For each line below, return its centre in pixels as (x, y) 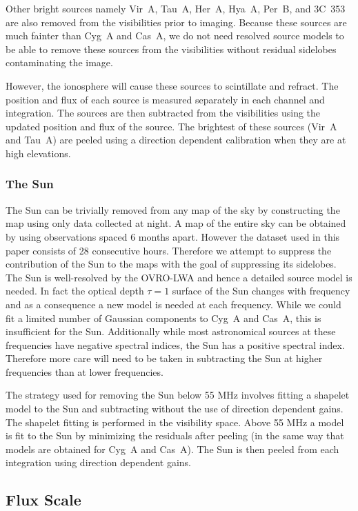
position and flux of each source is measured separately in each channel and (165, 99)
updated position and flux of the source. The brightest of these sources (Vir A (171, 126)
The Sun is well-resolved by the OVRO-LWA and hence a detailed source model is (179, 277)
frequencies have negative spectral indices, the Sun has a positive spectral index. (175, 344)
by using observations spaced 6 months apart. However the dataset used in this (173, 236)
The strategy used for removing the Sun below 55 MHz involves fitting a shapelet (178, 395)
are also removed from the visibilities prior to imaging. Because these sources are (176, 22)
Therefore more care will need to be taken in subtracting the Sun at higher (164, 358)
